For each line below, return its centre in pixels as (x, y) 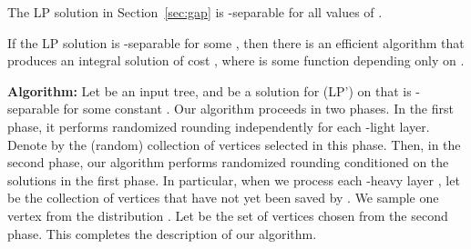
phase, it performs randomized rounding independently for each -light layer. (219, 126)
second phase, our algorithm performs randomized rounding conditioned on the (228, 162)
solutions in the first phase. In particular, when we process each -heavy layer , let (234, 179)
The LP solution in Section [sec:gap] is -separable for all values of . (195, 12)
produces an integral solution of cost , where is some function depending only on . (236, 60)
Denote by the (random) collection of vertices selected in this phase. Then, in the (234, 144)
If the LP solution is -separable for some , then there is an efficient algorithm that (236, 42)
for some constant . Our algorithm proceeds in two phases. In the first (258, 109)
